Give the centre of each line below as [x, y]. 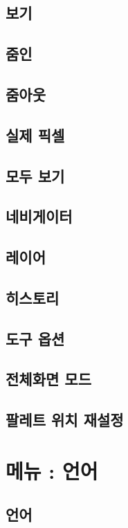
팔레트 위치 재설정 [65, 420]
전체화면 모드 [48, 379]
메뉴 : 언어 [52, 470]
